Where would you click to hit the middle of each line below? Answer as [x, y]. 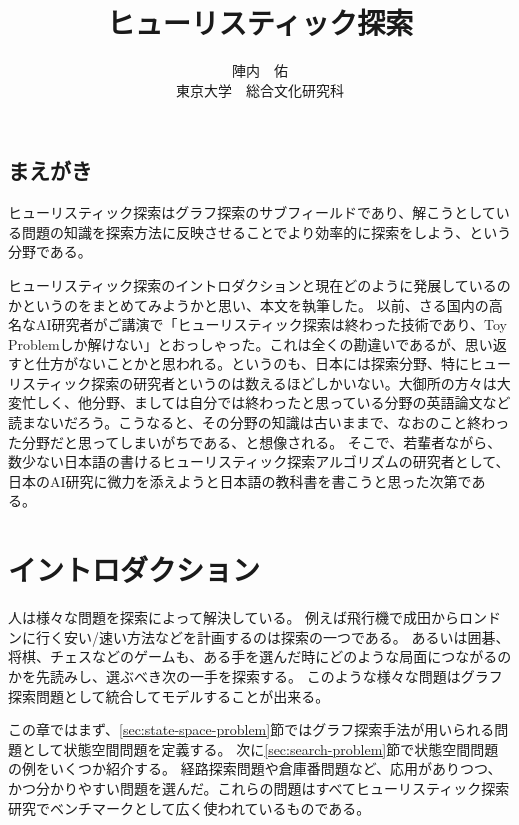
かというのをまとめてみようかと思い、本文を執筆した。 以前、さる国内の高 [255, 304]
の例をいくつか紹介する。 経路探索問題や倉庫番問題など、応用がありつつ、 [255, 768]
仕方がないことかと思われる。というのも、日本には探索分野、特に [252, 363]
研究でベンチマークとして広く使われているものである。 [189, 807]
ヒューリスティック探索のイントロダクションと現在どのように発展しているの [259, 284]
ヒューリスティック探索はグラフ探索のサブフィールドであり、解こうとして [252, 212]
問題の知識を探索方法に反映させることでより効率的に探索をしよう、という [266, 231]
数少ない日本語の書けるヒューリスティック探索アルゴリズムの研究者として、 [259, 461]
